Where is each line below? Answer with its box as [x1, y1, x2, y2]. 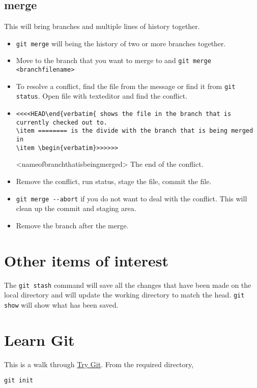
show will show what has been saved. [4, 299, 119, 310]
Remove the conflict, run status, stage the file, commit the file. [16, 175, 212, 186]
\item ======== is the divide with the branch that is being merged [16, 127, 253, 135]
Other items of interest [4, 250, 168, 271]
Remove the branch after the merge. [16, 220, 129, 230]
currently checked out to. [16, 118, 107, 126]
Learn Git [4, 329, 75, 350]
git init [4, 377, 34, 384]
